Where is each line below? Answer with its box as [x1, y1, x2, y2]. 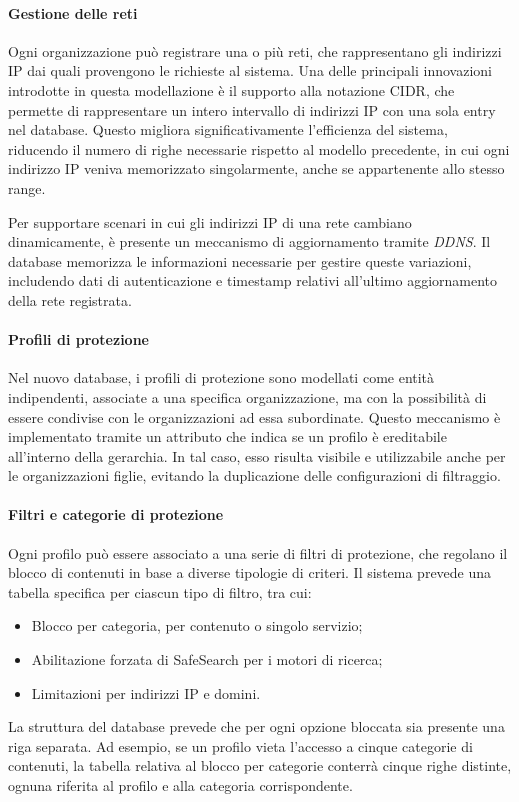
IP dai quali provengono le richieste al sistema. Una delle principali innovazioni [8, 60, 492, 81]
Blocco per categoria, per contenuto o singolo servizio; [31, 615, 363, 636]
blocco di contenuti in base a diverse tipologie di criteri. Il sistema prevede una [8, 562, 492, 583]
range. [8, 177, 46, 198]
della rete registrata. [8, 289, 132, 310]
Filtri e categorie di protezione [8, 504, 224, 525]
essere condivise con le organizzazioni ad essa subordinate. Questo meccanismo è [8, 406, 501, 427]
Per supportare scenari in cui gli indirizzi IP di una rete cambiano [8, 211, 412, 232]
